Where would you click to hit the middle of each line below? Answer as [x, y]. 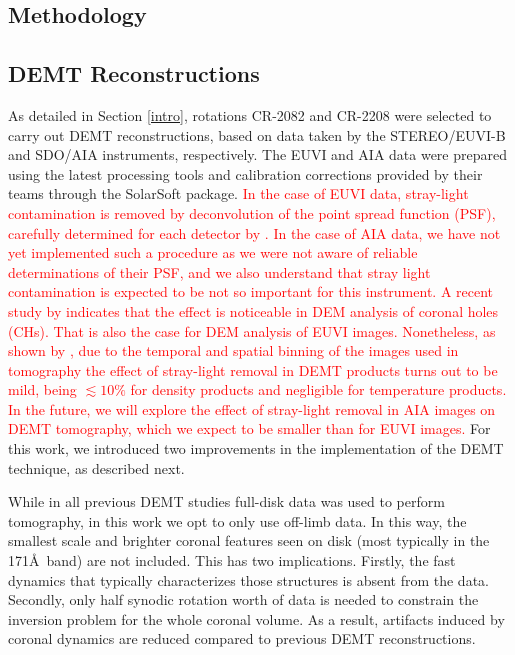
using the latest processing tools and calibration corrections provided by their [245, 173]
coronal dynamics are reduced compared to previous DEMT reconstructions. [242, 638]
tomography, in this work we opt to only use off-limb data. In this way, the [237, 520]
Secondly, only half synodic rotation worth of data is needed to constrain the [243, 599]
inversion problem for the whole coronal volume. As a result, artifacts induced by [256, 618]
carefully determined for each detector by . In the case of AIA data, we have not [254, 232]
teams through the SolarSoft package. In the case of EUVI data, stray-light [238, 193]
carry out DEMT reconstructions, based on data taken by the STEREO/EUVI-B [257, 134]
